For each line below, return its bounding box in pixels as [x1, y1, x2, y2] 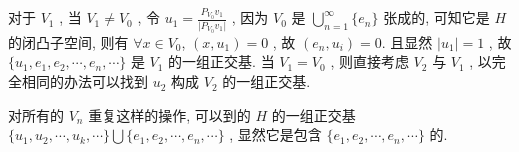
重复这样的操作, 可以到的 [88, 104, 251, 125]
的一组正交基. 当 [168, 51, 275, 72]
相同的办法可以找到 [21, 71, 148, 92]
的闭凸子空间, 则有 [8, 31, 129, 52]
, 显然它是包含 [229, 124, 322, 145]
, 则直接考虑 [330, 51, 409, 72]
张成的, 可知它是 [383, 7, 490, 28]
